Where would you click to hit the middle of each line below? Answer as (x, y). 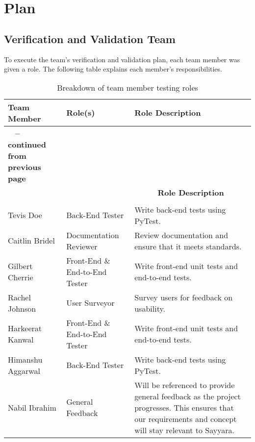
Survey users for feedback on (184, 297)
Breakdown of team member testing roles (127, 87)
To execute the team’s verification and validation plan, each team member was (122, 59)
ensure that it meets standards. (188, 246)
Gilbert (20, 266)
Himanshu (25, 359)
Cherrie (21, 277)
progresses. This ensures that (184, 407)
